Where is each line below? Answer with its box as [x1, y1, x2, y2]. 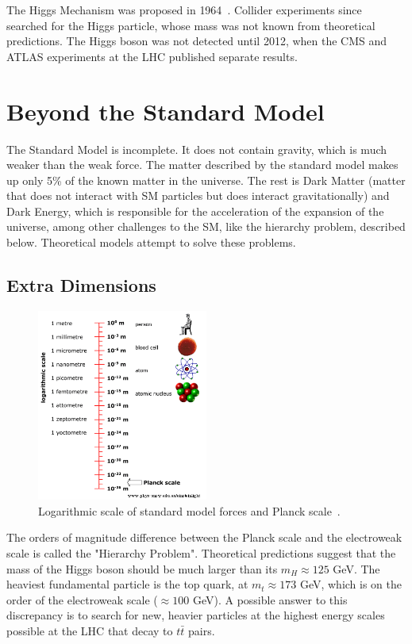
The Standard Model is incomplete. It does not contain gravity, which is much [6, 140, 387, 157]
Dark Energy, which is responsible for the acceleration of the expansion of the [6, 202, 384, 219]
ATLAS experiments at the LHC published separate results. [6, 48, 298, 64]
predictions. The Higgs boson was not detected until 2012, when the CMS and [6, 33, 387, 49]
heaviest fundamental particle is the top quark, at [6, 576, 248, 592]
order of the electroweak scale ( [6, 591, 158, 608]
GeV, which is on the [299, 576, 402, 592]
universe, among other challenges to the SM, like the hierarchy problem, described [6, 218, 406, 235]
